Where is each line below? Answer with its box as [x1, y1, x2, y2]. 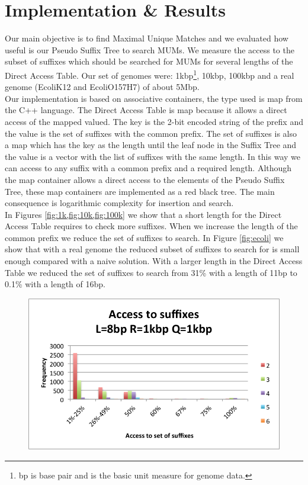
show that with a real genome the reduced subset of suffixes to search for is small [5, 243, 300, 255]
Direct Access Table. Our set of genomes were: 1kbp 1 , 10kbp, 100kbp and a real [5, 67, 294, 81]
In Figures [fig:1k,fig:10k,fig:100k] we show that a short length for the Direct [5, 208, 282, 220]
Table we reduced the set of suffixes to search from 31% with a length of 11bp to [5, 266, 297, 278]
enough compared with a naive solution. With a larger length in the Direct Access [5, 255, 303, 267]
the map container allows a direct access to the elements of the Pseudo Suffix [5, 173, 285, 185]
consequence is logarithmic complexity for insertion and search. [5, 197, 234, 209]
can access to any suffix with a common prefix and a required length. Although [5, 162, 292, 174]
